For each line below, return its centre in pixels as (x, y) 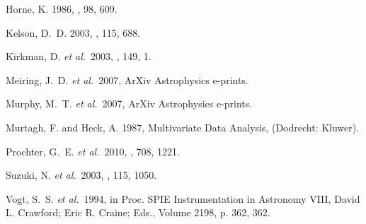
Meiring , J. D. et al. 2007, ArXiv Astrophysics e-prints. (127, 79)
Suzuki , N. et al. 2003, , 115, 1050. (81, 175)
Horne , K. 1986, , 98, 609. (62, 8)
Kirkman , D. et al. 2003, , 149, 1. (79, 56)
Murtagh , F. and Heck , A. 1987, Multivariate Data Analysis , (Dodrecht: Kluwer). (183, 127)
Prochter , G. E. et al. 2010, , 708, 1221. (93, 151)
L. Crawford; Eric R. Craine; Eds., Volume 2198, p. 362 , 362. (138, 212)
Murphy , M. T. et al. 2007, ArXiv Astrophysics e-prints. (129, 104)
